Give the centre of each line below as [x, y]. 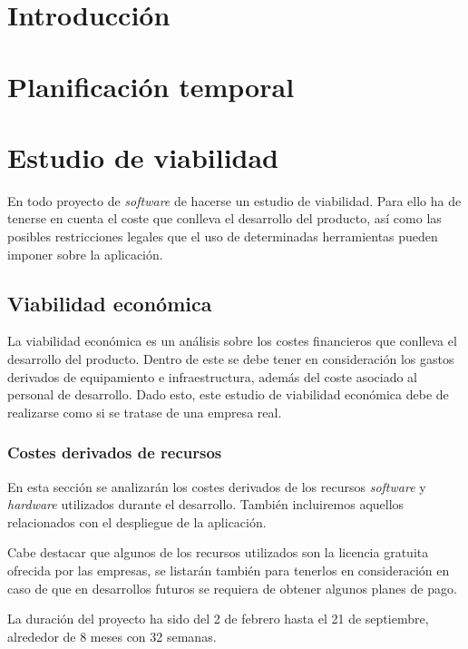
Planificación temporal [151, 86]
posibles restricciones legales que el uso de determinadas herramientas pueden [223, 236]
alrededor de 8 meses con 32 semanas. [112, 636]
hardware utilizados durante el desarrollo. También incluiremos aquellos [206, 504]
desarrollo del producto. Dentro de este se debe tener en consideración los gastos [231, 359]
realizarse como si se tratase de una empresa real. [145, 412]
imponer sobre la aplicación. [85, 254]
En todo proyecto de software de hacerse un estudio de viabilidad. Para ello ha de [234, 200]
